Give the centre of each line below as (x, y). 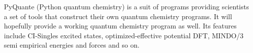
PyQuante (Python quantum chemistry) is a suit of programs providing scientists (126, 6)
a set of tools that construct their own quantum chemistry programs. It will (118, 16)
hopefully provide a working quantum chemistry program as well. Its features (120, 26)
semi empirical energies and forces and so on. (72, 45)
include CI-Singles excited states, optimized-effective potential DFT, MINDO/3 (124, 35)
